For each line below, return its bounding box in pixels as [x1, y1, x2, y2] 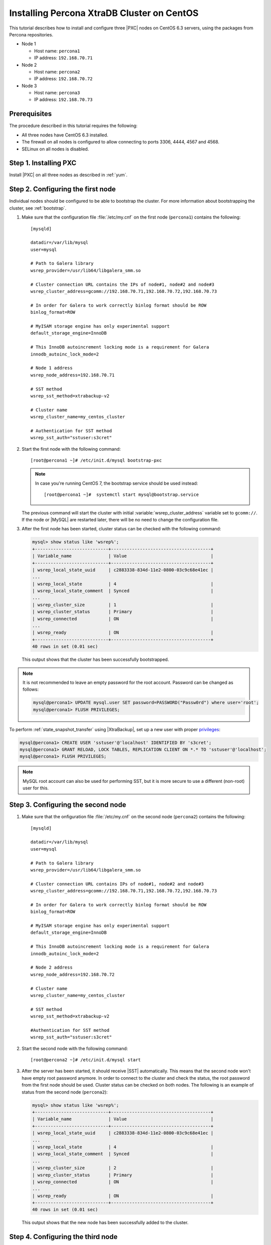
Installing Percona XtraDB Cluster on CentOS [9, 7, 199, 18]
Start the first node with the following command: [21, 446, 121, 452]
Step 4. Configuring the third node [9, 1233, 118, 1241]
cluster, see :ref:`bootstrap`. [9, 205, 67, 211]
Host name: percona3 [34, 90, 80, 96]
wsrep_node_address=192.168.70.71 [30, 372, 115, 378]
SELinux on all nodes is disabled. [21, 146, 89, 152]
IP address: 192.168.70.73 [34, 97, 93, 103]
